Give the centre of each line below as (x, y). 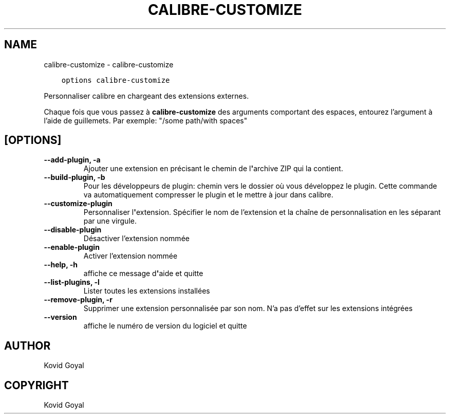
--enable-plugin (72, 247)
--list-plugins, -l (72, 282)
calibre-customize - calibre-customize (109, 64)
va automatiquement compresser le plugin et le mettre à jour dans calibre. (208, 195)
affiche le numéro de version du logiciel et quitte (165, 326)
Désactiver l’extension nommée (136, 239)
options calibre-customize (116, 80)
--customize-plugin (78, 204)
